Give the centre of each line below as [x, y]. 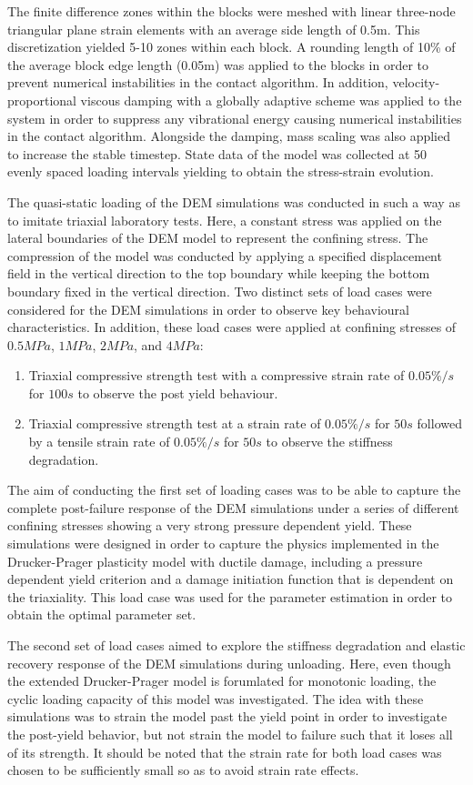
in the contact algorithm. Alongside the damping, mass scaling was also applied [229, 136]
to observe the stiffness [329, 442]
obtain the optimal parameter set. [102, 614]
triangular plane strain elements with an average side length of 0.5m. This [214, 29]
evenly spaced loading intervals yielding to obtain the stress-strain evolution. [221, 171]
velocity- [416, 82]
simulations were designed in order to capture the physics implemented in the [223, 543]
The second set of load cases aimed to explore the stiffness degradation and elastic [236, 645]
